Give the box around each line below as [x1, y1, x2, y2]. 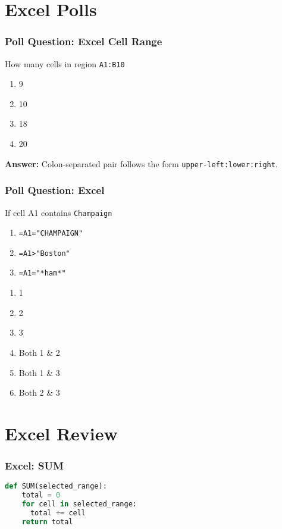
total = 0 [21, 491, 61, 500]
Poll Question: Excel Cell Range [5, 34, 162, 49]
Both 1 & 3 [18, 366, 60, 378]
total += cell [30, 508, 86, 517]
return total [21, 517, 73, 526]
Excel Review [5, 421, 118, 445]
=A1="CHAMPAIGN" [18, 229, 83, 238]
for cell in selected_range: [21, 500, 137, 509]
